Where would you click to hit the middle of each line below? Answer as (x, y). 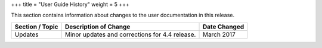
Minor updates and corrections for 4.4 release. (130, 34)
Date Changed (223, 27)
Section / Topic (36, 27)
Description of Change (97, 27)
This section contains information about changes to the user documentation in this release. (123, 15)
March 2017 (219, 34)
